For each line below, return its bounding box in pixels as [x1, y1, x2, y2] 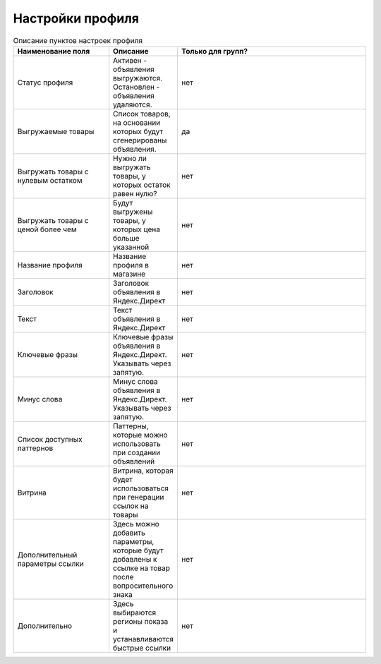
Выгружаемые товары [17, 126, 95, 136]
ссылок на [113, 501, 149, 511]
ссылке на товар [113, 563, 171, 573]
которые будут [113, 545, 164, 555]
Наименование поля [17, 46, 90, 56]
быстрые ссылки [113, 643, 171, 653]
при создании [113, 447, 161, 457]
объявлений [113, 456, 155, 466]
